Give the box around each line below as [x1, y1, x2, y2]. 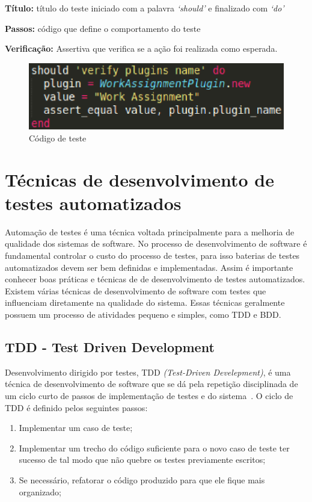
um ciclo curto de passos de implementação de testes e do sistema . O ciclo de [5, 389, 293, 401]
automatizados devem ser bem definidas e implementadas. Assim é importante [5, 261, 293, 273]
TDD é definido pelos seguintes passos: [5, 401, 148, 414]
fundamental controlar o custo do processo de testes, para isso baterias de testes [5, 249, 300, 262]
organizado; [19, 485, 61, 498]
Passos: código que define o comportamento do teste [5, 22, 201, 34]
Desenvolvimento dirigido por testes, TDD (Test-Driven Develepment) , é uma [5, 365, 291, 378]
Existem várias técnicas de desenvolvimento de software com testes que [5, 284, 266, 297]
